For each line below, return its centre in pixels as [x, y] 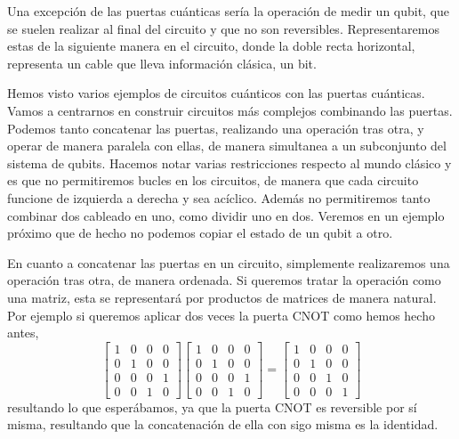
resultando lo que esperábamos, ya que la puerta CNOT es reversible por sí [212, 406]
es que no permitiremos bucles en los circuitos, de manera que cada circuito [213, 180]
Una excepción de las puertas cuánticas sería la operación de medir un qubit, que [229, 11]
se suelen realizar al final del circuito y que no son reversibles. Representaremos [223, 28]
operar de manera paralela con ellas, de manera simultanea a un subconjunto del [227, 146]
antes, [23, 333]
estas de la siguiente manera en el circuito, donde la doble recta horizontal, [211, 46]
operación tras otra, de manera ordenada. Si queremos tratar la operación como [224, 280]
